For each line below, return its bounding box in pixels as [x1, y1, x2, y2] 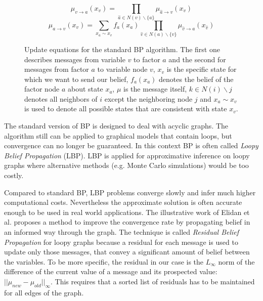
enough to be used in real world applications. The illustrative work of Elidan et [4, 206, 250, 217]
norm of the [218, 256, 255, 267]
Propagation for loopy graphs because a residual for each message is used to [4, 236, 238, 247]
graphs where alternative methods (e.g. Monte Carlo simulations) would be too [4, 160, 249, 170]
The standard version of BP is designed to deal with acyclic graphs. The [4, 120, 229, 131]
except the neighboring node [104, 93, 193, 104]
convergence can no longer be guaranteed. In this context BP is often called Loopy [4, 140, 258, 151]
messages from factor [24, 64, 89, 74]
